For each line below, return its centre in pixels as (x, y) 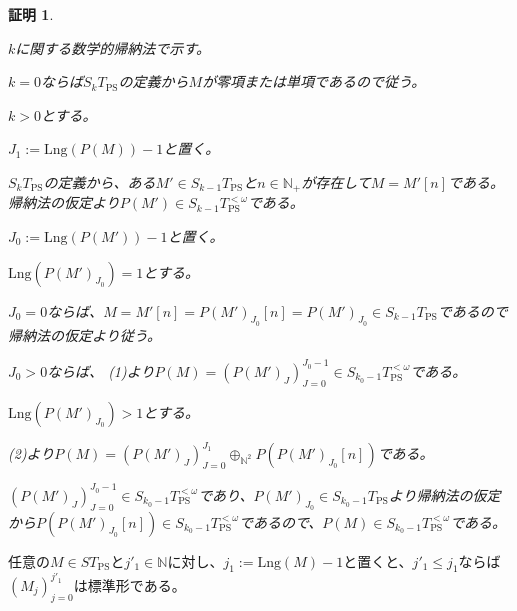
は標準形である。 (129, 584)
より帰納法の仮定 (444, 494)
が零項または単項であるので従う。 (314, 81)
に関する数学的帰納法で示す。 (112, 47)
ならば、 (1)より (101, 370)
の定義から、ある (99, 181)
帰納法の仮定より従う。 (84, 334)
